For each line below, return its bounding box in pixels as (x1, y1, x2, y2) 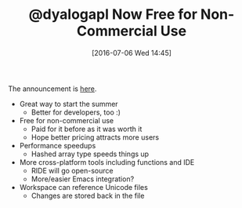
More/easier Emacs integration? (31, 174, 135, 184)
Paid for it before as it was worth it (31, 124, 143, 133)
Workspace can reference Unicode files (19, 182, 149, 192)
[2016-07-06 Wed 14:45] (91, 48, 172, 57)
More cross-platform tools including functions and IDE (19, 157, 195, 166)
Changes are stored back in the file (31, 191, 145, 200)
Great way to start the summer (19, 99, 119, 108)
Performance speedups (19, 140, 96, 150)
